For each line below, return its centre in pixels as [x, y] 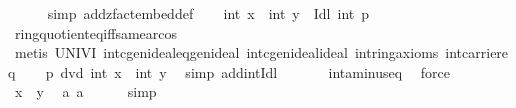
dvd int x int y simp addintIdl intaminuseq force [255, 71]
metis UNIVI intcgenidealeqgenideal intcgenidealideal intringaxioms [226, 52]
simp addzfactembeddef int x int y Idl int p [208, 13]
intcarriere [477, 52]
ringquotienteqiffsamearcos [96, 32]
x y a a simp [85, 91]
